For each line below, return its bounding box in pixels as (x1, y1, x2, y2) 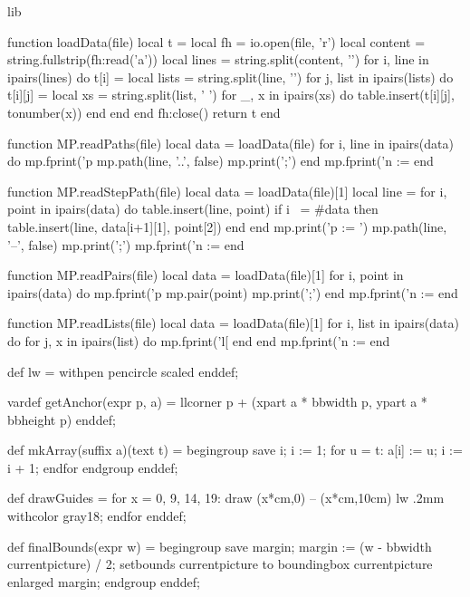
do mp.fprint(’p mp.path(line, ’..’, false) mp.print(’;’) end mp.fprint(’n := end (7, 151, 434, 170)
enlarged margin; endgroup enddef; (7, 572, 200, 591)
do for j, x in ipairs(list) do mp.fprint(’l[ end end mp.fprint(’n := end (7, 331, 390, 350)
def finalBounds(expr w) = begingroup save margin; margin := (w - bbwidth (7, 536, 432, 555)
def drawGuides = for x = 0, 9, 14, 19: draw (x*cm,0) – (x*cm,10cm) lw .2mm (7, 488, 445, 507)
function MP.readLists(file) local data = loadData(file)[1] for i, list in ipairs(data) (7, 313, 459, 332)
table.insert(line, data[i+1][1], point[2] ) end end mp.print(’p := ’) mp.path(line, (7, 217, 447, 236)
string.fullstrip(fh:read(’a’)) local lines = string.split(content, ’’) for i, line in (7, 50, 429, 69)
